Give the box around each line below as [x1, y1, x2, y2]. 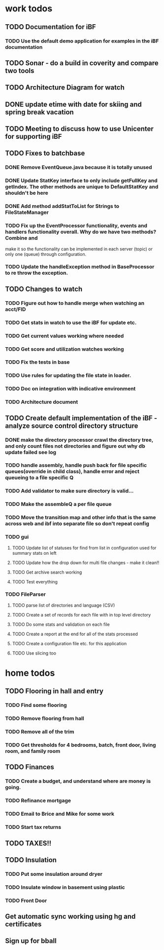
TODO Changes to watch [5, 285, 83, 293]
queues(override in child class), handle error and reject [5, 468, 139, 475]
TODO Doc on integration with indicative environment [5, 385, 136, 392]
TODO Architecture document [5, 399, 78, 406]
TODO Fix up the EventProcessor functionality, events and [5, 222, 148, 229]
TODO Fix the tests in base [5, 359, 70, 366]
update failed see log [5, 449, 57, 455]
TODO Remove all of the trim [5, 728, 74, 735]
